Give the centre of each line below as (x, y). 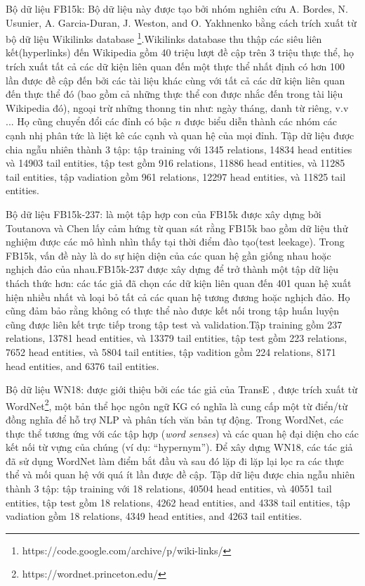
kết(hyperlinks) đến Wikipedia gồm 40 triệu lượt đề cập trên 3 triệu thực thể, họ (180, 52)
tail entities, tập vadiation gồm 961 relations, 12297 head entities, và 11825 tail (176, 176)
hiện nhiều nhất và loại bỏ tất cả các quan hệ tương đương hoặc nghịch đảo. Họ (178, 297)
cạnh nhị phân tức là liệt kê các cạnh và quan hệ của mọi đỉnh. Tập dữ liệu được (180, 135)
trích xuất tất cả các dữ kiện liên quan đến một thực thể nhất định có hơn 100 (175, 66)
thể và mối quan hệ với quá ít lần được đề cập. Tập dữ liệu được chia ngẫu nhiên (180, 474)
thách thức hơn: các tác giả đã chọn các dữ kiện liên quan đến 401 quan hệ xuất (179, 282)
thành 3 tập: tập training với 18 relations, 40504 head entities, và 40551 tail (169, 488)
